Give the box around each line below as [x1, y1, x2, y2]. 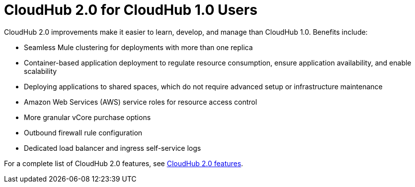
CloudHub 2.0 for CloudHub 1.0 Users [4, 1, 257, 18]
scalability [24, 66, 57, 75]
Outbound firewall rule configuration [24, 128, 143, 137]
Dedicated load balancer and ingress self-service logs [24, 143, 201, 152]
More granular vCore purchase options [24, 113, 151, 122]
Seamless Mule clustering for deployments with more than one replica [24, 43, 253, 52]
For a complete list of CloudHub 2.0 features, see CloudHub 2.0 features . [4, 159, 244, 168]
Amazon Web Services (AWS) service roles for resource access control [24, 97, 257, 106]
